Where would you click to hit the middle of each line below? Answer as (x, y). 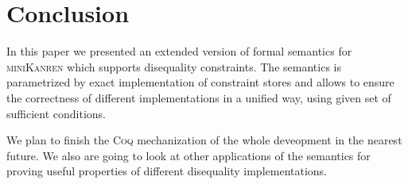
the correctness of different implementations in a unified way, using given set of (199, 97)
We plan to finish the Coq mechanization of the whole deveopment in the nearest (204, 140)
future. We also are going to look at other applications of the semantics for (188, 155)
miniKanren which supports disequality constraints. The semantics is (174, 66)
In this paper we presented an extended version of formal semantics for (179, 51)
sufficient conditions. (56, 113)
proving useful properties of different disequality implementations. (167, 171)
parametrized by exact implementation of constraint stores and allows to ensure (200, 82)
